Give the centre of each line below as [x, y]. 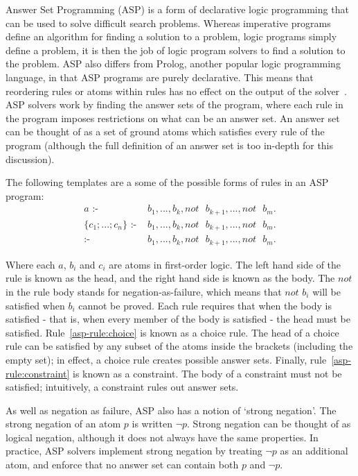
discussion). [30, 159]
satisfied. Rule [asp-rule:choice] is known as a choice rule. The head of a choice [172, 332]
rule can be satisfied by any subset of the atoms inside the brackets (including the [179, 346]
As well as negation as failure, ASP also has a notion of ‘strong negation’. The [171, 410]
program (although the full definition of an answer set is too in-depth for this [170, 145]
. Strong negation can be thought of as [269, 424]
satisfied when [35, 305]
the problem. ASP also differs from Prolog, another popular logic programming [173, 63]
